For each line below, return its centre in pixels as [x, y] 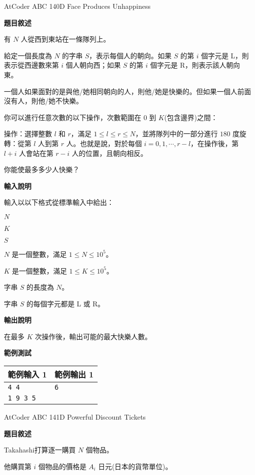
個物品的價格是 [63, 466]
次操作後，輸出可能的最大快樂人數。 [93, 336]
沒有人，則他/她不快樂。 [43, 101]
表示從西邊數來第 [31, 65]
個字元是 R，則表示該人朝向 [195, 65]
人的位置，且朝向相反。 [110, 153]
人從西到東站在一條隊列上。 [65, 39]
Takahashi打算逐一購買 [40, 450]
